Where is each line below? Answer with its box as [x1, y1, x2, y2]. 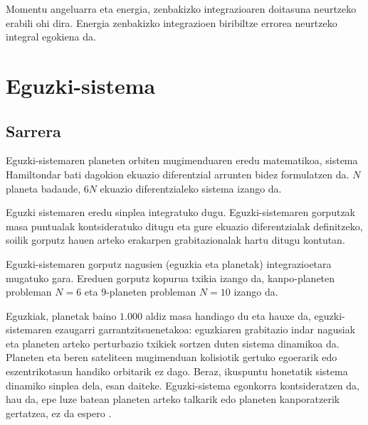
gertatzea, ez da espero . [6, 405, 112, 420]
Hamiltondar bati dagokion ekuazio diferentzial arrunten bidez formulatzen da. [6, 166, 349, 181]
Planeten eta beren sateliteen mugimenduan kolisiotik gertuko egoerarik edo [6, 350, 337, 365]
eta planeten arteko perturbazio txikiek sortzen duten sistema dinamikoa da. [6, 335, 340, 350]
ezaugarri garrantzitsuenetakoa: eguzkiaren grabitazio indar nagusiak [55, 322, 356, 337]
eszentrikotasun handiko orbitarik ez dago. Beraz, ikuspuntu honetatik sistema [6, 364, 348, 379]
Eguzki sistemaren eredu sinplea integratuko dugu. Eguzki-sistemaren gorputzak [6, 205, 355, 220]
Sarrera [6, 119, 61, 141]
